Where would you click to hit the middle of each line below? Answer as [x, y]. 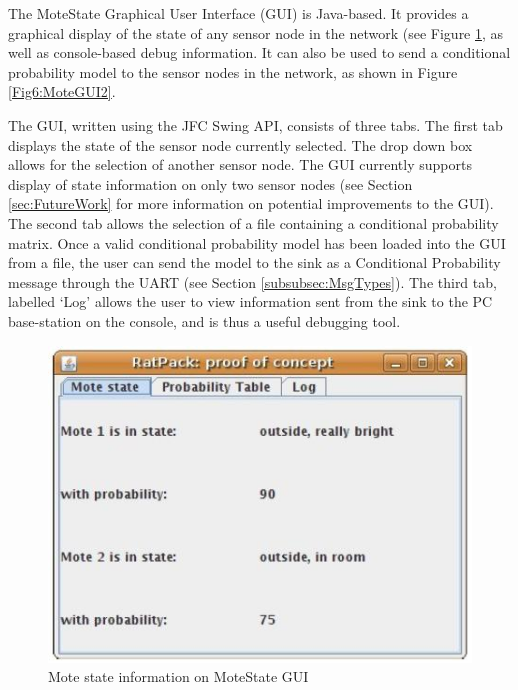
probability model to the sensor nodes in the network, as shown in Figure [233, 71]
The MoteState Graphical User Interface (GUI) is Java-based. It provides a [238, 13]
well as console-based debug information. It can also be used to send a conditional [259, 52]
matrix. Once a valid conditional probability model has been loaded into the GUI [257, 242]
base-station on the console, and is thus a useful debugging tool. [204, 320]
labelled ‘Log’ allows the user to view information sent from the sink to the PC [250, 301]
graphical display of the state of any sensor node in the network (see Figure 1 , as [256, 32]
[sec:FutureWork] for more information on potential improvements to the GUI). [251, 203]
